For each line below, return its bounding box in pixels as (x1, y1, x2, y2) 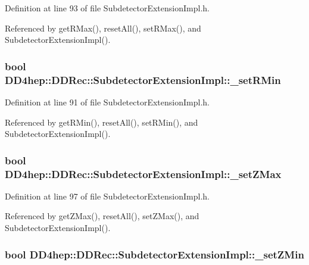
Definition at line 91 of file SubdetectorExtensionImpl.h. (5, 95, 210, 108)
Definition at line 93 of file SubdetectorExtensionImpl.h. (5, 2, 210, 14)
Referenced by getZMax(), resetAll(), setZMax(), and (5, 210, 199, 222)
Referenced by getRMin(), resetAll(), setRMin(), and (5, 116, 198, 128)
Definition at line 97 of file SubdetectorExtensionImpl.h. (5, 189, 210, 202)
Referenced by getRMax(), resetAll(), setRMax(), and (5, 21, 201, 34)
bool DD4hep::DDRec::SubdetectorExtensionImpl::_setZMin (5, 247, 304, 261)
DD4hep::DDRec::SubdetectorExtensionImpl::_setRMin (5, 72, 281, 87)
